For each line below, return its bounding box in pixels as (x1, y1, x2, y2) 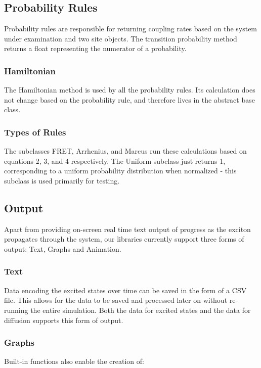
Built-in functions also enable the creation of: (4, 356, 144, 366)
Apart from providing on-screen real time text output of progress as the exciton (4, 223, 251, 234)
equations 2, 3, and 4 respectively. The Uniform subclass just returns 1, (4, 155, 226, 166)
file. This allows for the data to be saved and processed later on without (4, 295, 228, 305)
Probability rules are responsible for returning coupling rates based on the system (4, 23, 257, 34)
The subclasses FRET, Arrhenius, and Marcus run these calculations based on (4, 146, 247, 156)
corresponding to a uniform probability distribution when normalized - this (4, 165, 237, 176)
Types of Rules (4, 125, 66, 138)
